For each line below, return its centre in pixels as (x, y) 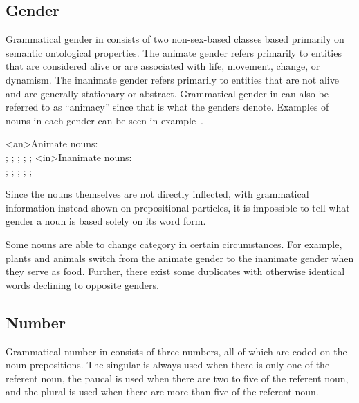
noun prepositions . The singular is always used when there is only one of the (168, 365)
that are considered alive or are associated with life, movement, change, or (163, 66)
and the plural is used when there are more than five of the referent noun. (162, 392)
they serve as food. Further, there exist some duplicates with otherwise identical (175, 271)
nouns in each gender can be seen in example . (105, 120)
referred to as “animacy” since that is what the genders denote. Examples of (167, 107)
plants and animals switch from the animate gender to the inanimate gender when (180, 257)
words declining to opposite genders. (82, 284)
